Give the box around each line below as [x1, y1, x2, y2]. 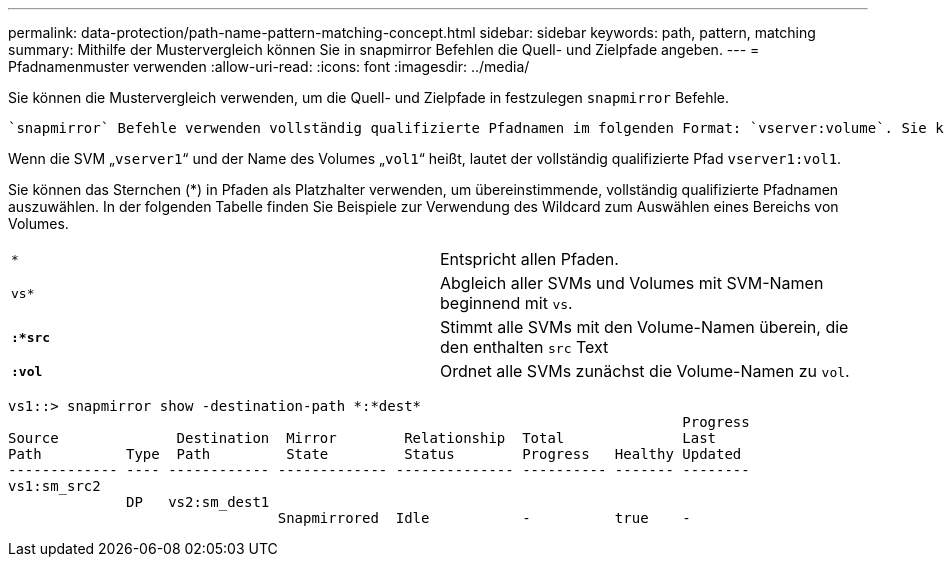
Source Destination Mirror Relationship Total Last [8, 430, 717, 446]
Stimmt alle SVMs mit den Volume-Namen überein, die [440, 317, 849, 337]
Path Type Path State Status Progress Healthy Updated [8, 446, 742, 462]
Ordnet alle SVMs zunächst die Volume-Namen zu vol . [440, 361, 850, 381]
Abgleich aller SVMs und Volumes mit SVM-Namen [440, 273, 824, 293]
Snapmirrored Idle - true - [277, 510, 691, 526]
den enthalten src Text [440, 337, 609, 357]
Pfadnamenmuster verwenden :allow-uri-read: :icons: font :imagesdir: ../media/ [8, 58, 530, 75]
